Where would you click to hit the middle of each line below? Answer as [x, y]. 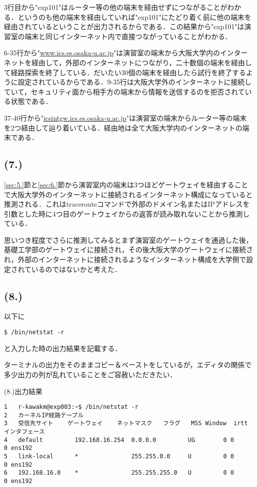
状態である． [31, 101]
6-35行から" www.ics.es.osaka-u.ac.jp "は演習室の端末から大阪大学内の [112, 53]
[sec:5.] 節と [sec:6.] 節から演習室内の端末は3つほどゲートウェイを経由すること [126, 184]
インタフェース [24, 432]
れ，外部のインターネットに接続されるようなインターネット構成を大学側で [125, 259]
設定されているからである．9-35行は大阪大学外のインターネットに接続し [134, 82]
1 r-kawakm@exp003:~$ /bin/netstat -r [71, 407]
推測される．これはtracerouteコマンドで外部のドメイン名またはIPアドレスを [127, 204]
